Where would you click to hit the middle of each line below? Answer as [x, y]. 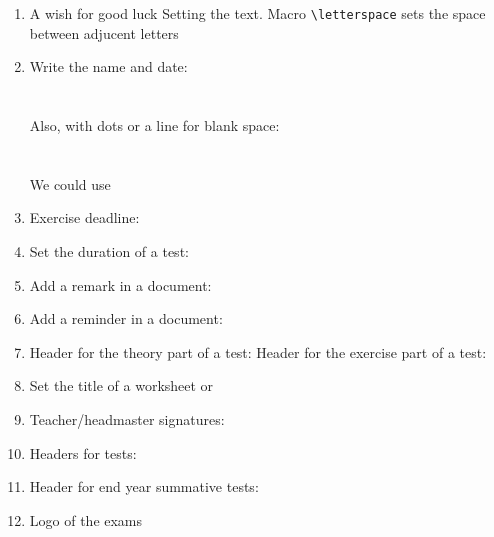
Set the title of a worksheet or [121, 385]
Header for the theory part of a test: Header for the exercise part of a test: [258, 351]
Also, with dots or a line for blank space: [154, 125]
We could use [70, 183]
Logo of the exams [86, 519]
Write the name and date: [108, 66]
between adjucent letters [104, 32]
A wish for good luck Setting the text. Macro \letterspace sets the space [257, 13]
